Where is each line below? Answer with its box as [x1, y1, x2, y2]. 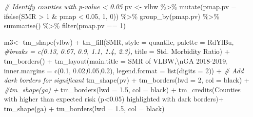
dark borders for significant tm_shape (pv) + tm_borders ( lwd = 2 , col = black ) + [4, 75, 250, 85]
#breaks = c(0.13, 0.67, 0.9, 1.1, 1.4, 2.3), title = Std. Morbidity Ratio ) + [4, 46, 230, 56]
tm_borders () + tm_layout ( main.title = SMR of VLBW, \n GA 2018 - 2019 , [4, 55, 228, 66]
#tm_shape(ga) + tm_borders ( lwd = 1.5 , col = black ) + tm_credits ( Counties [4, 84, 241, 94]
